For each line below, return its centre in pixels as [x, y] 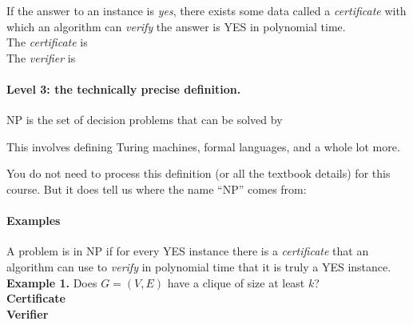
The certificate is [47, 42]
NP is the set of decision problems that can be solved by [145, 120]
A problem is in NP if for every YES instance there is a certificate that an [188, 251]
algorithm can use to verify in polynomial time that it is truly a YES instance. [199, 266]
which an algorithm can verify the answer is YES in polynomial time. [176, 26]
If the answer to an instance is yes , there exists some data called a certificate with [206, 10]
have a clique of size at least [236, 282]
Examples [34, 221]
